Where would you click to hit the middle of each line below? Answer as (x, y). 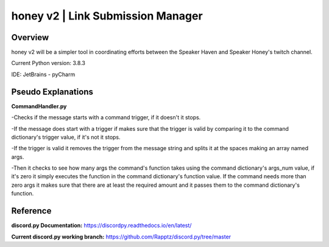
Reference (31, 211)
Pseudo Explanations (52, 92)
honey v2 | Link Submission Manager (107, 16)
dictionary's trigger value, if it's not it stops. (66, 137)
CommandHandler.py (39, 106)
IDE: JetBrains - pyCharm (43, 74)
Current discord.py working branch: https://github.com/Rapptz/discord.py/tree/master (121, 237)
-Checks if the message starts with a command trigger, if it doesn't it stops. (106, 117)
